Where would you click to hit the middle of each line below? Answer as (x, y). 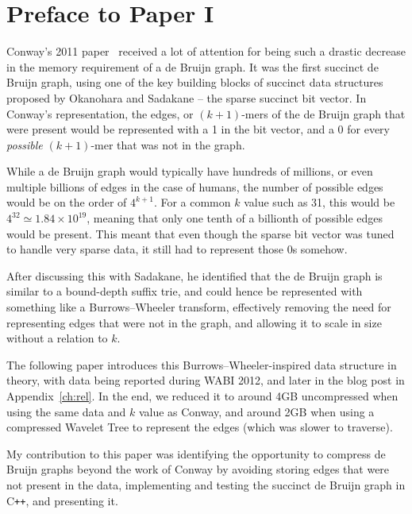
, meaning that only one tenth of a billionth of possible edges (235, 218)
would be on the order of (67, 202)
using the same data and (66, 411)
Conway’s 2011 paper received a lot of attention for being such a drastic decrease (206, 51)
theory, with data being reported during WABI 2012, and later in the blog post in (206, 380)
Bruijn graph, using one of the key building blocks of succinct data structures (195, 82)
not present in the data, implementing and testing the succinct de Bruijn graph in (206, 484)
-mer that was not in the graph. (168, 144)
